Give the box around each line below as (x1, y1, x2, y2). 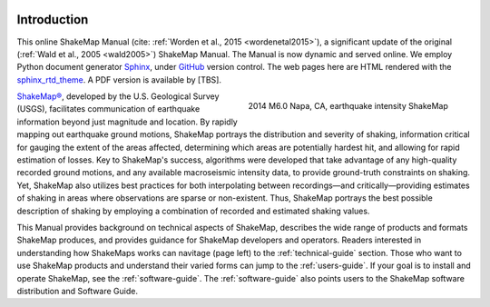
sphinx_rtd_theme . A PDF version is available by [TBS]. (16, 74, 222, 85)
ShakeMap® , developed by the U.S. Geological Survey (16, 91, 220, 102)
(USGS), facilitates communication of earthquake (16, 104, 201, 114)
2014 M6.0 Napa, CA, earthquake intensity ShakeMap (248, 100, 448, 111)
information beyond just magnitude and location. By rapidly (16, 116, 238, 127)
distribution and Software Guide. (16, 285, 139, 296)
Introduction (16, 12, 89, 27)
